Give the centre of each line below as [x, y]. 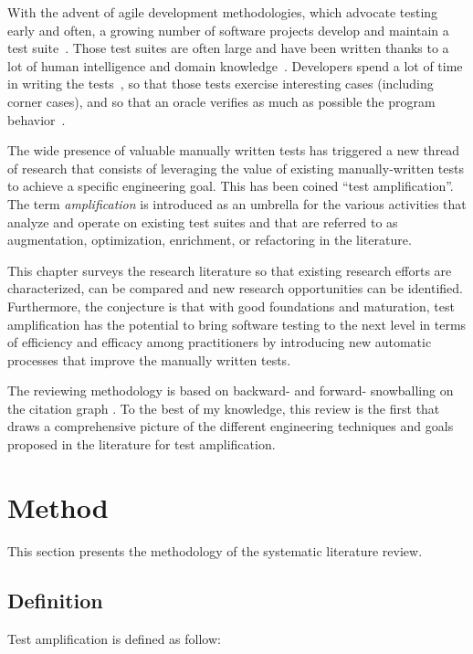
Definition [55, 600]
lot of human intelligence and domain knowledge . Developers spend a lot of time [235, 65]
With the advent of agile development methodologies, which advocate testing [223, 12]
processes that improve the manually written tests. [149, 359]
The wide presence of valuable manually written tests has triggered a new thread [234, 150]
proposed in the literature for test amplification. [142, 444]
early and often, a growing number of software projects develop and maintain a [228, 30]
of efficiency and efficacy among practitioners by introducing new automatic [220, 342]
